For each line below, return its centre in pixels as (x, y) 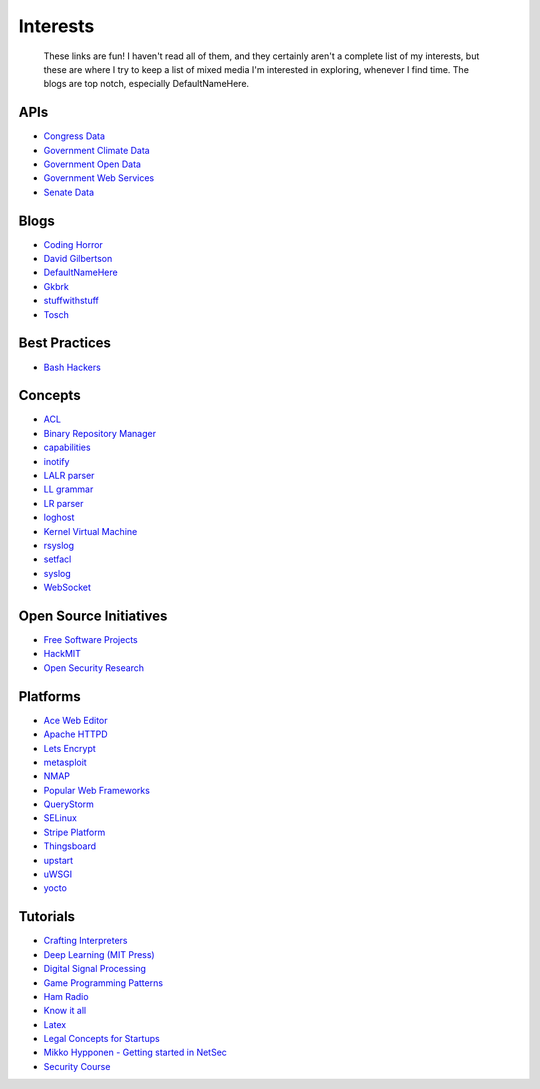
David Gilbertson (78, 259)
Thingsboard (70, 846)
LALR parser (69, 476)
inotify (56, 461)
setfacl (57, 559)
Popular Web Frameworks (96, 790)
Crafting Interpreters (85, 941)
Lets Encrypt (70, 748)
